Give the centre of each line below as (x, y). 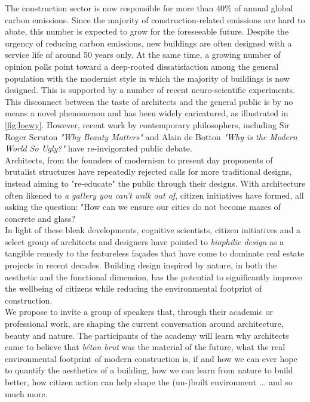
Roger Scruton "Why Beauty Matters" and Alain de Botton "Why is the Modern (151, 136)
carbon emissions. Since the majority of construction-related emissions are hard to (155, 19)
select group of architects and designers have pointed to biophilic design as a (145, 241)
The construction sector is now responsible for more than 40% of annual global (149, 8)
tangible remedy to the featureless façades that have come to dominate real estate (155, 253)
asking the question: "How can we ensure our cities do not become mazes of (143, 207)
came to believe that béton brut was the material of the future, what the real (145, 347)
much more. (26, 393)
